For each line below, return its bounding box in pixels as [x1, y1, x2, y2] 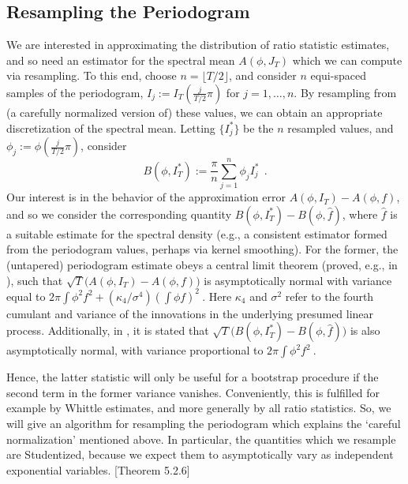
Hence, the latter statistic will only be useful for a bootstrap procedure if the [6, 369, 379, 385]
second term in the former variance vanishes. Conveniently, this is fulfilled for [6, 384, 380, 400]
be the [243, 119, 274, 136]
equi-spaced [310, 67, 366, 84]
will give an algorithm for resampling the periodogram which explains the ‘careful [6, 415, 401, 431]
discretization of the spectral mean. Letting [6, 119, 215, 136]
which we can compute [292, 51, 402, 68]
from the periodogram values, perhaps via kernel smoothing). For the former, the [6, 241, 399, 257]
